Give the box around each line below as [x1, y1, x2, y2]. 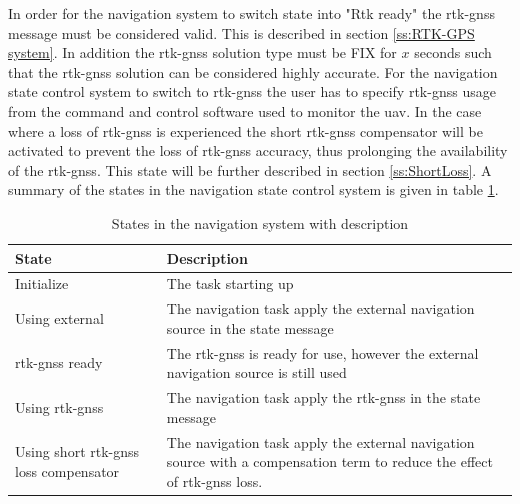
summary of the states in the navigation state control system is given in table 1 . [8, 179, 499, 200]
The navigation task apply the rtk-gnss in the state [166, 387, 481, 408]
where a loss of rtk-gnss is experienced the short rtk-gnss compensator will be [8, 120, 483, 141]
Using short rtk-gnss [15, 441, 140, 462]
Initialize [15, 273, 69, 294]
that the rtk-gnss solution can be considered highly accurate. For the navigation [8, 61, 498, 82]
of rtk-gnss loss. [166, 470, 263, 491]
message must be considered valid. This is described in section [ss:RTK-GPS [8, 22, 475, 43]
